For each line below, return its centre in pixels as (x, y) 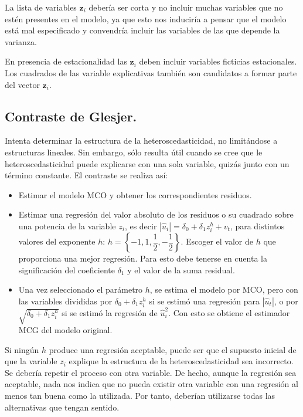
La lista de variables (41, 7)
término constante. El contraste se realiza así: (86, 175)
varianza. (21, 41)
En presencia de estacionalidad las (66, 61)
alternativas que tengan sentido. (62, 407)
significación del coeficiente (67, 269)
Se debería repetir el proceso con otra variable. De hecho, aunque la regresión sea (151, 372)
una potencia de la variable (67, 226)
